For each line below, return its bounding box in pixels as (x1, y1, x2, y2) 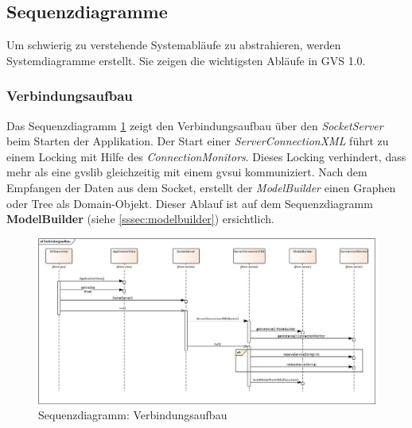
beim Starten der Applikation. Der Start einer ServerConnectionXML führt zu (6, 133, 389, 149)
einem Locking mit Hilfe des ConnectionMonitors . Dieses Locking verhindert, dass (6, 148, 406, 164)
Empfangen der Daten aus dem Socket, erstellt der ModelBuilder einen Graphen (6, 179, 396, 195)
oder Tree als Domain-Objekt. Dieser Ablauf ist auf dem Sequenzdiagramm (6, 195, 373, 211)
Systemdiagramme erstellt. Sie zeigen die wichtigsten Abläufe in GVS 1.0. (6, 52, 366, 68)
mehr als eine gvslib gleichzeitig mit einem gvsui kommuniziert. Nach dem (6, 164, 367, 180)
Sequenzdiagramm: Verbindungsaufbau (38, 407, 227, 423)
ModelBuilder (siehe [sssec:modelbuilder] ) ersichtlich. (6, 210, 274, 227)
